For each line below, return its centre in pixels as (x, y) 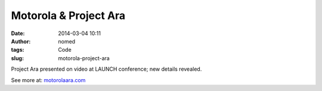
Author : (21, 41)
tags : (18, 50)
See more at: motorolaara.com (48, 80)
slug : (17, 58)
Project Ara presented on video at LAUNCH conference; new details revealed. (106, 69)
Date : (18, 33)
